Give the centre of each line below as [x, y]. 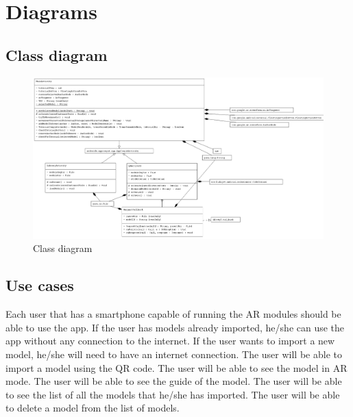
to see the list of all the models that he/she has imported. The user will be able [173, 394]
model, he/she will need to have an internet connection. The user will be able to [174, 354]
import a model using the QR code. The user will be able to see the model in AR [176, 367]
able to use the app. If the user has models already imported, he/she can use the [175, 327]
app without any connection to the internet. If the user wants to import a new [170, 341]
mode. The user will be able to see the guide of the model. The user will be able [174, 381]
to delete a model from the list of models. [93, 408]
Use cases [40, 285]
